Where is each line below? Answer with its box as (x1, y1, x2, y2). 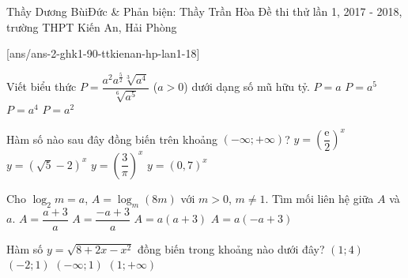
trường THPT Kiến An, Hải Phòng (6, 18, 177, 35)
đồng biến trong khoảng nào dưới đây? (137, 240, 325, 257)
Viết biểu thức (6, 78, 77, 95)
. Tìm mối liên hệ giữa (265, 190, 374, 206)
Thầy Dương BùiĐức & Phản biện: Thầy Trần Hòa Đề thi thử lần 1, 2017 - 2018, (6, 3, 402, 19)
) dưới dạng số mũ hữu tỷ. (183, 78, 310, 95)
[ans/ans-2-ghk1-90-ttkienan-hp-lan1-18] (6, 45, 200, 62)
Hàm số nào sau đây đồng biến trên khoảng (6, 130, 217, 147)
